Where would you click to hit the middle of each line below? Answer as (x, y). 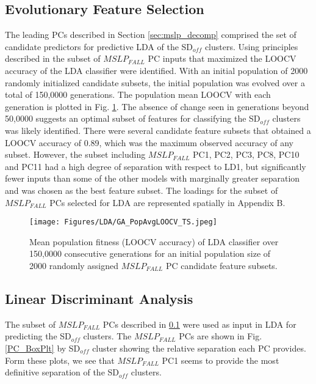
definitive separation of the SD (62, 372)
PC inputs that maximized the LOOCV (222, 58)
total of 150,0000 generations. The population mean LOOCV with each (138, 94)
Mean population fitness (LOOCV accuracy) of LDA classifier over (154, 241)
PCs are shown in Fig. (221, 336)
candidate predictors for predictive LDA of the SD (99, 46)
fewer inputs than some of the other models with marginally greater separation (153, 178)
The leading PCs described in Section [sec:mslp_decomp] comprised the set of (151, 35)
